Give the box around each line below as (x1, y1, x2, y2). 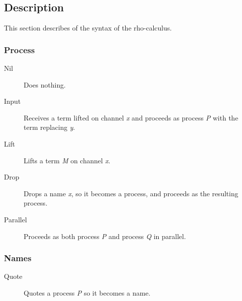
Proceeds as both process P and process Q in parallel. (24, 231, 186, 241)
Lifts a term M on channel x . (24, 155, 110, 165)
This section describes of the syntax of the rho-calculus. (4, 23, 172, 33)
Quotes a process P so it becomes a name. (24, 287, 151, 298)
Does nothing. (24, 79, 66, 90)
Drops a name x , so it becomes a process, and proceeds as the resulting (24, 188, 239, 198)
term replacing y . (24, 122, 75, 132)
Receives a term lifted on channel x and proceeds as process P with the (24, 112, 239, 122)
